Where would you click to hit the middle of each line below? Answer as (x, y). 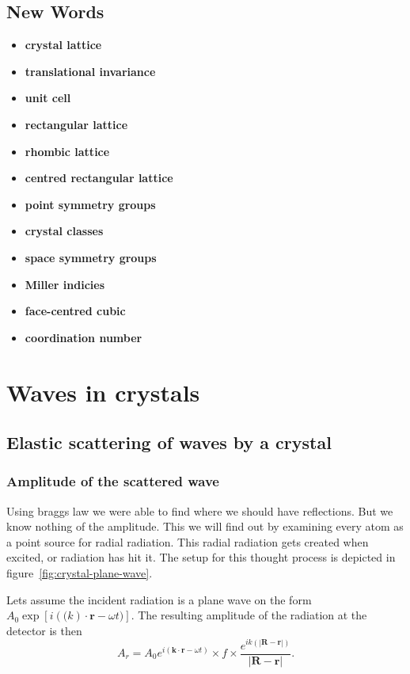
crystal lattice (63, 45)
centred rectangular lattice (99, 178)
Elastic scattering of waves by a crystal (169, 442)
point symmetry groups (90, 204)
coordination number (84, 337)
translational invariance (90, 71)
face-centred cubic (75, 311)
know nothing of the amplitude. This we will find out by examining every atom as (205, 526)
